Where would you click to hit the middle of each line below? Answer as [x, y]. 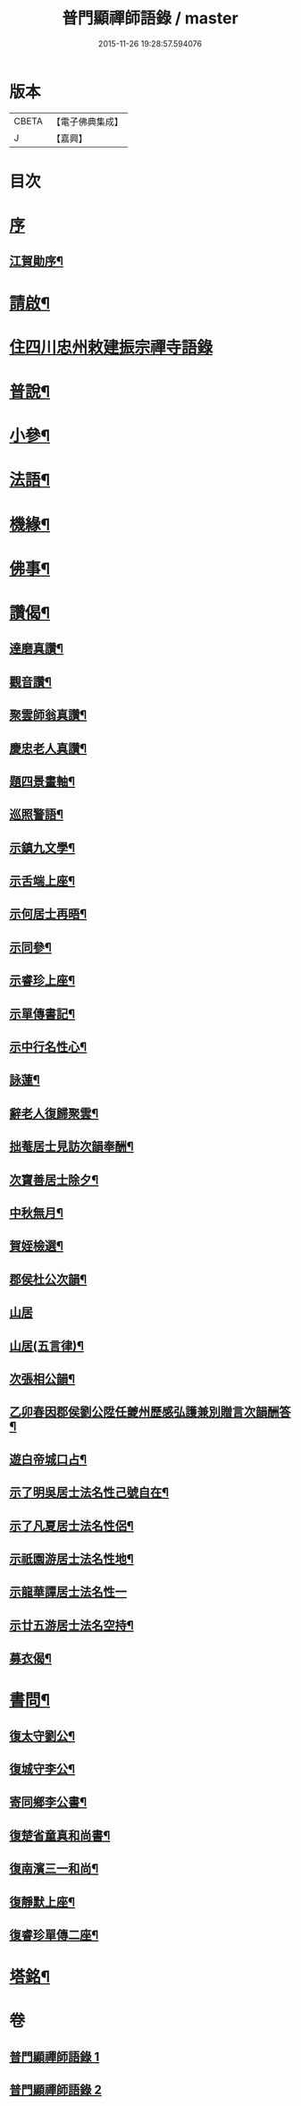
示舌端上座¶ [42, 881]
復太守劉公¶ [42, 1736]
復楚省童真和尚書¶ [60, 1835]
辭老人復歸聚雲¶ [54, 1113]
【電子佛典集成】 [87, 122]
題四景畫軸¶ [42, 781]
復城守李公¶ [42, 1769]
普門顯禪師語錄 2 [56, 2090]
